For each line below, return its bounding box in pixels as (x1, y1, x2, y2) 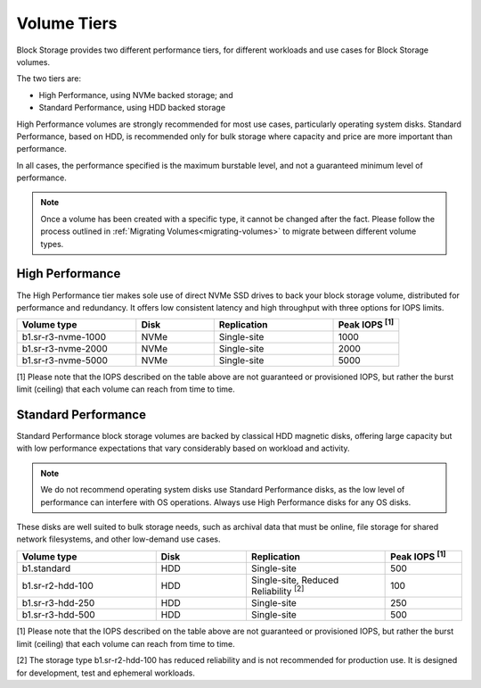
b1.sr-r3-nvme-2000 (21, 342, 108, 354)
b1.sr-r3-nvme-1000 (21, 330, 107, 343)
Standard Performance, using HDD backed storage (38, 103, 226, 113)
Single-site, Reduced (250, 574, 339, 586)
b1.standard (21, 562, 71, 575)
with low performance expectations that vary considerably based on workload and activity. (16, 443, 351, 454)
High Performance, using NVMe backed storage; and (38, 89, 233, 100)
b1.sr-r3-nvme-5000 (21, 353, 109, 366)
